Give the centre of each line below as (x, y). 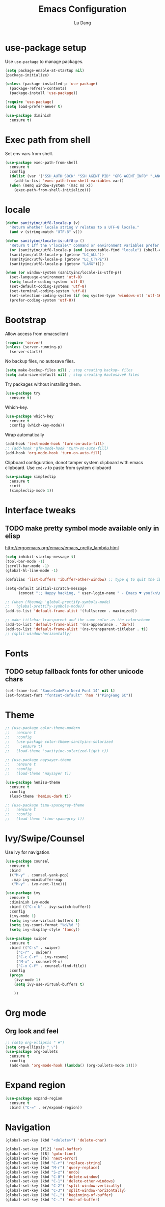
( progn (16, 975)
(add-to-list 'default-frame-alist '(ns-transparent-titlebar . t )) (77, 629)
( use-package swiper (26, 939)
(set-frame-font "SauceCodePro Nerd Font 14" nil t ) (60, 691)
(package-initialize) (27, 75)
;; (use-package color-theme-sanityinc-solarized (59, 742)
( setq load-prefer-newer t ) (34, 106)
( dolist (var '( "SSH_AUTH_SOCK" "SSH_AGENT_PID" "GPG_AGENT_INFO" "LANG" (86, 176)
